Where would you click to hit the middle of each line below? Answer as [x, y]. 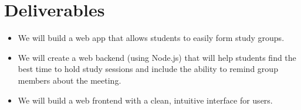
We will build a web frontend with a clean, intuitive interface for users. [145, 100]
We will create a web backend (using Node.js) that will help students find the [157, 57]
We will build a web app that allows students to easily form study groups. [151, 38]
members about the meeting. [70, 80]
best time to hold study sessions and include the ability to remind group [148, 69]
